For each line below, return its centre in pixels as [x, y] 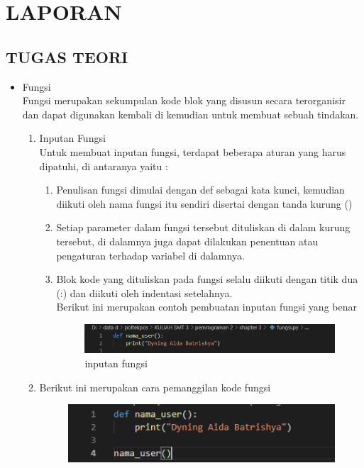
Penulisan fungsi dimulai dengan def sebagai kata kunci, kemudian [200, 190]
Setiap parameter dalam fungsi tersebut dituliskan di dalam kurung [203, 227]
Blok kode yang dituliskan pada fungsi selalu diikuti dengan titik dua [207, 279]
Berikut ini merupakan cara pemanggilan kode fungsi [155, 387]
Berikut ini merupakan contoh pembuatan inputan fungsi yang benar [206, 307]
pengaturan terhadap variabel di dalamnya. [150, 255]
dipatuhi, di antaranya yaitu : [104, 166]
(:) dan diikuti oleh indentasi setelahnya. [144, 292]
